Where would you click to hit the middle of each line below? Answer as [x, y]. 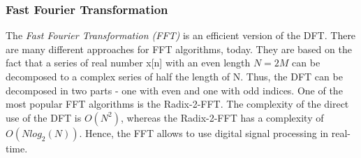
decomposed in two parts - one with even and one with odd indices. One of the [174, 90]
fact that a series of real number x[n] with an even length [128, 63]
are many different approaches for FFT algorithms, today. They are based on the [179, 49]
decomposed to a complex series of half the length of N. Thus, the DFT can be [174, 76]
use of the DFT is [44, 117]
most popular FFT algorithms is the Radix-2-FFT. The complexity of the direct [177, 104]
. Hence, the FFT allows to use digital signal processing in [204, 132]
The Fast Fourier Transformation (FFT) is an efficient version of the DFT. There [181, 35]
